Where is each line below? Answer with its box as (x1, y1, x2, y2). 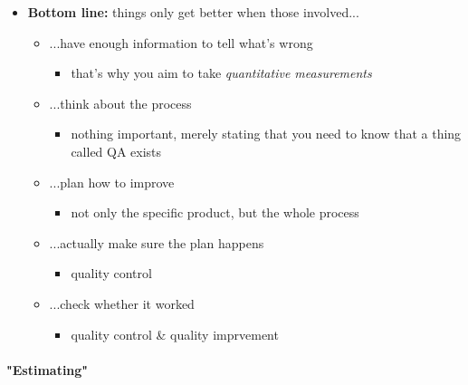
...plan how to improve (49, 172, 175, 191)
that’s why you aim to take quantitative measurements (71, 63, 372, 82)
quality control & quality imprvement (71, 324, 279, 343)
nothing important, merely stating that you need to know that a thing (71, 124, 462, 143)
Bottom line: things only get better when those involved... (27, 3, 359, 21)
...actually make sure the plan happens (49, 233, 264, 252)
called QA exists (71, 141, 162, 160)
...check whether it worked (49, 294, 195, 313)
